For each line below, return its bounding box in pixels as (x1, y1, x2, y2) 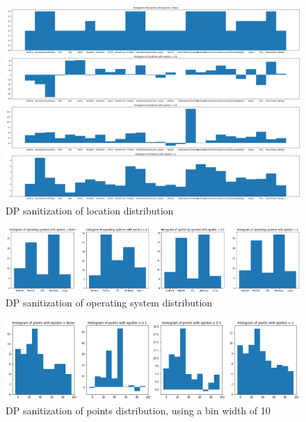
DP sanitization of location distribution (6, 203, 174, 217)
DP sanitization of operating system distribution (6, 295, 213, 310)
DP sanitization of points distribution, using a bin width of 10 (6, 403, 271, 417)
